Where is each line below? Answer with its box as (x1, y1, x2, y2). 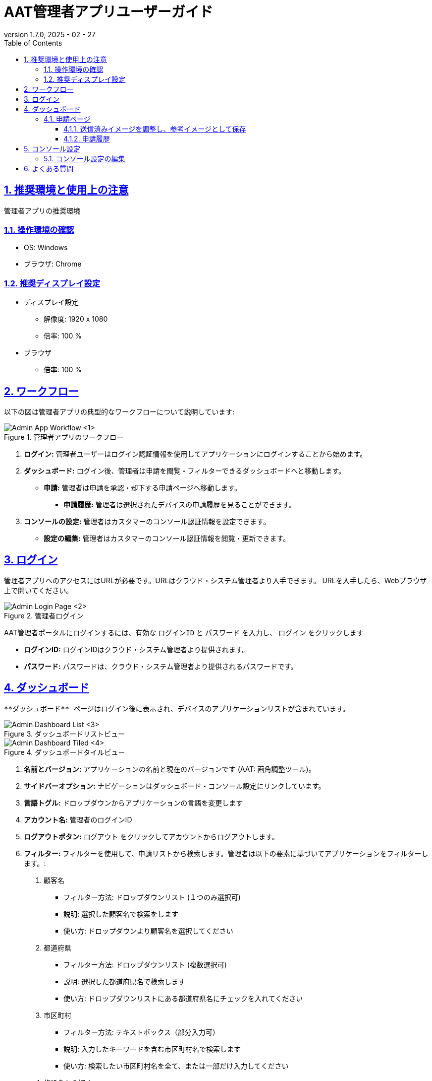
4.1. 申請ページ (44, 114, 91, 123)
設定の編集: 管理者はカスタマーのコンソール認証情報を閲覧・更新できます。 (44, 534, 290, 542)
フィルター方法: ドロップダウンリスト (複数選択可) (63, 960, 227, 969)
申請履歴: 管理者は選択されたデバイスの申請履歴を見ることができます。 (63, 500, 296, 509)
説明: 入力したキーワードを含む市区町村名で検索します (63, 1044, 241, 1053)
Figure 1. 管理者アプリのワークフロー (4, 432, 124, 441)
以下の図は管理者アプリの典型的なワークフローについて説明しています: (4, 407, 235, 416)
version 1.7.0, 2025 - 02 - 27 (4, 30, 96, 39)
